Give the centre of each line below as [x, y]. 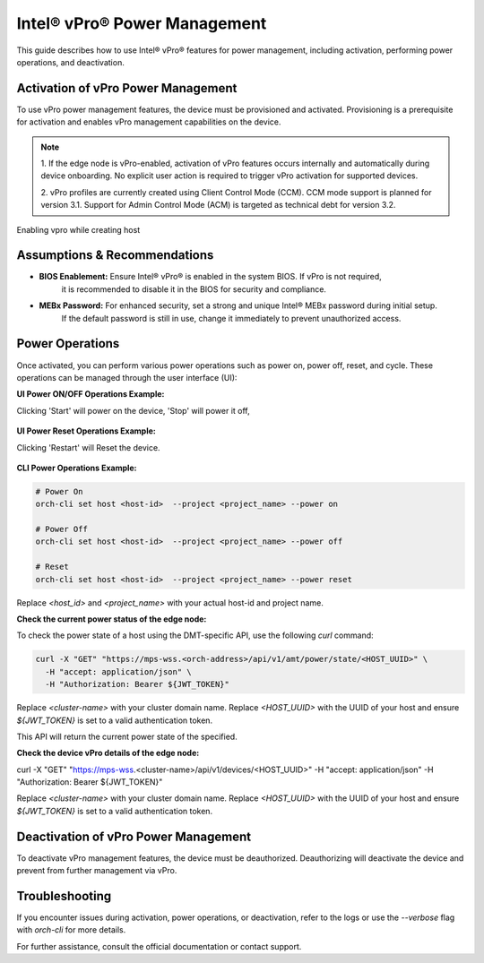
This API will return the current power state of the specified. [127, 736]
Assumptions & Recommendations [115, 255]
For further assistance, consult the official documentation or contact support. [159, 946]
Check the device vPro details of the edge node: [108, 753]
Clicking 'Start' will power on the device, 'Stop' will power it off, [133, 410]
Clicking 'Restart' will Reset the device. [88, 447]
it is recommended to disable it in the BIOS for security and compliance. [194, 289]
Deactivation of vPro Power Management [134, 836]
